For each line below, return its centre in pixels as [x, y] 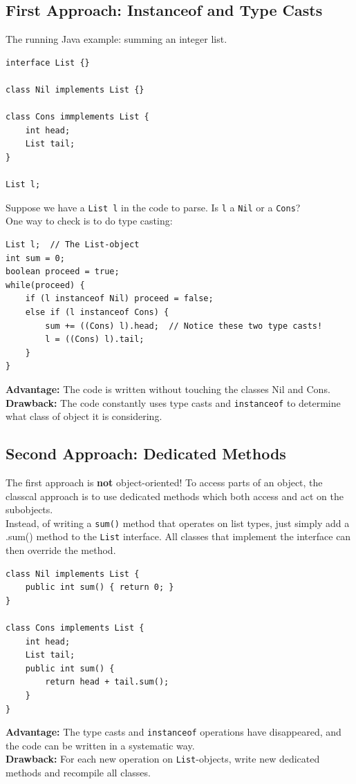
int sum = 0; [35, 258]
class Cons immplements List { [77, 117]
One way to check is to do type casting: [89, 221]
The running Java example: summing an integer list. [116, 39]
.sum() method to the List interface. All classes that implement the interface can [178, 536]
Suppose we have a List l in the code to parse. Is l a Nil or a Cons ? [153, 207]
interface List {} [48, 63]
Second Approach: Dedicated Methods [146, 453]
